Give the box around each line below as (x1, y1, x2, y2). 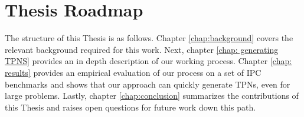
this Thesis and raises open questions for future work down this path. (5, 101, 256, 113)
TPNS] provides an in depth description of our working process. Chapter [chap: (5, 55, 292, 67)
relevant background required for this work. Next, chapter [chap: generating (5, 43, 279, 55)
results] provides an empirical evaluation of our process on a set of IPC (5, 66, 261, 78)
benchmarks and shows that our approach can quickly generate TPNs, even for (5, 78, 290, 90)
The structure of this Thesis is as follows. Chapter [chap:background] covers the (5, 32, 293, 44)
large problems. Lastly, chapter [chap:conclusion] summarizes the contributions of (5, 89, 299, 102)
